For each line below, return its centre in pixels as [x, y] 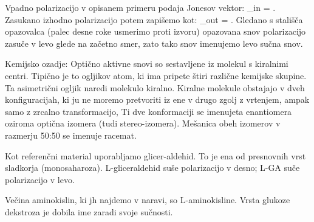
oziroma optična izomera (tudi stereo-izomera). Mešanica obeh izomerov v [143, 123]
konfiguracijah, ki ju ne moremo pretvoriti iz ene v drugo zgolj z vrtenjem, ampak [157, 99]
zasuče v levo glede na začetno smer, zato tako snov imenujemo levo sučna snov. [154, 43]
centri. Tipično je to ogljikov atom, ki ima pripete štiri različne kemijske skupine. [156, 75]
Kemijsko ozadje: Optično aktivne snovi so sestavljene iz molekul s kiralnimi [147, 64]
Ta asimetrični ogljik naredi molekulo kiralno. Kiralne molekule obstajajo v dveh [155, 87]
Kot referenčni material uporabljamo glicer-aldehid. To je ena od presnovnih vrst [155, 155]
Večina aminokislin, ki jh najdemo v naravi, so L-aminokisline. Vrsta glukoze [148, 200]
